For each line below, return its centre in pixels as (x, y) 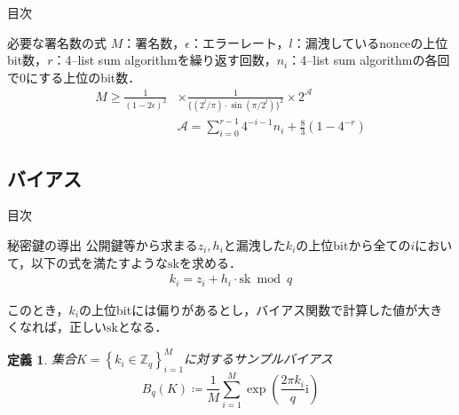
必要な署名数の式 (57, 42)
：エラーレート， (239, 42)
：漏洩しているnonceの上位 (370, 42)
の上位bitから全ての (353, 244)
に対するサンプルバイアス (258, 359)
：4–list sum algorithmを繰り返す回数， (165, 60)
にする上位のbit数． (83, 77)
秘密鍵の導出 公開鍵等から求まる (103, 244)
